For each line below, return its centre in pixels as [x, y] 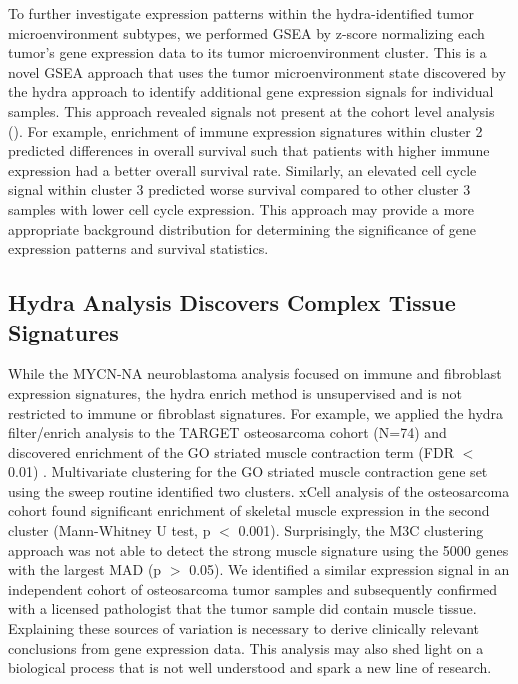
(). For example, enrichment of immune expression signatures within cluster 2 [245, 130]
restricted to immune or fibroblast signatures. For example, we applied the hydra [256, 412]
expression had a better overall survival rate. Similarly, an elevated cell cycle [242, 169]
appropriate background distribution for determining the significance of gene [242, 228]
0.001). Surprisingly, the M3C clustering [361, 530]
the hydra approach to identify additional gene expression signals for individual [251, 91]
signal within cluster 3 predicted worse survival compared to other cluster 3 [239, 189]
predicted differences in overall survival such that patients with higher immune [249, 150]
